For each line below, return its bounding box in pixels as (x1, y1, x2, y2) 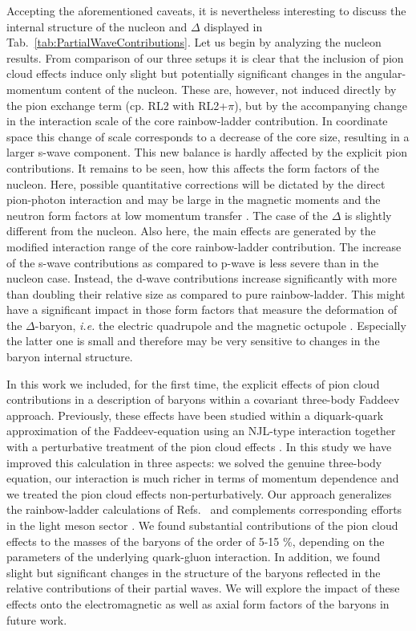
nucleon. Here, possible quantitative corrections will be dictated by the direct (6, 175, 386, 192)
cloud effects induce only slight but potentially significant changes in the (6, 65, 361, 82)
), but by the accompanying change (234, 96, 407, 113)
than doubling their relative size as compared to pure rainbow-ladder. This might (6, 285, 406, 302)
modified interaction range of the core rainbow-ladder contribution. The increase (6, 238, 402, 254)
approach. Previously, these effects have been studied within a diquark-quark (6, 406, 384, 423)
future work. (6, 611, 67, 628)
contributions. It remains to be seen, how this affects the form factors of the (6, 159, 379, 176)
